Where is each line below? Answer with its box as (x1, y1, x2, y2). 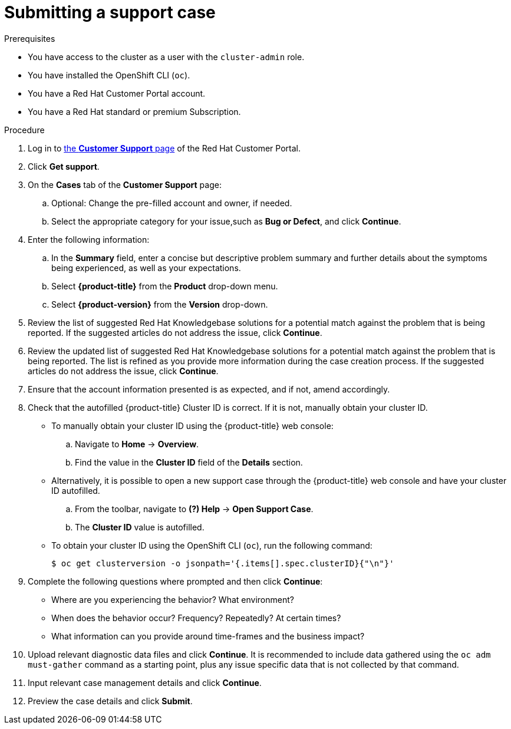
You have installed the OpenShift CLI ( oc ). (28, 70, 190, 80)
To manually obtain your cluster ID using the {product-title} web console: (51, 420, 334, 431)
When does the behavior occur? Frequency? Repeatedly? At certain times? (51, 612, 341, 623)
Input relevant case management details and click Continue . (28, 677, 262, 688)
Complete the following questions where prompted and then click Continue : (28, 576, 323, 586)
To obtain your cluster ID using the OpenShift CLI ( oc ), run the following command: (51, 540, 372, 550)
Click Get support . (28, 161, 100, 171)
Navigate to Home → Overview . (75, 438, 199, 449)
